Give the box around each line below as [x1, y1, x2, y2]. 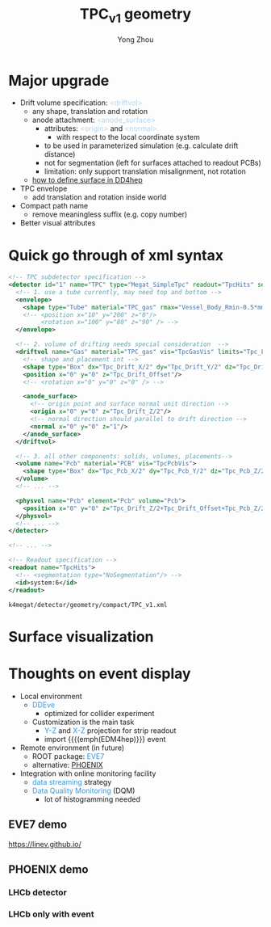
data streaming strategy [31, 777, 112, 786]
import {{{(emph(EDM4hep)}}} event [44, 734, 166, 744]
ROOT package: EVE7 [31, 751, 105, 761]
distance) [44, 150, 76, 159]
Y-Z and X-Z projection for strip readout [44, 725, 177, 735]
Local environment [19, 691, 82, 701]
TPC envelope [19, 183, 68, 194]
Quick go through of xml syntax [8, 246, 224, 265]
